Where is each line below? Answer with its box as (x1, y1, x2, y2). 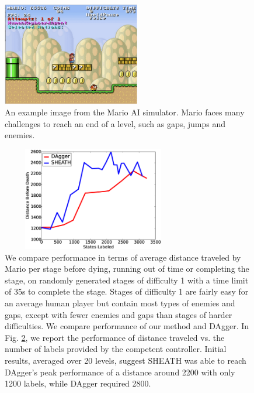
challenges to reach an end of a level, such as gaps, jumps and (5, 117, 225, 129)
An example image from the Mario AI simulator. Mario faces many (5, 106, 245, 118)
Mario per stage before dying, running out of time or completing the (5, 262, 249, 275)
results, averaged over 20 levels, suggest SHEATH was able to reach (5, 354, 246, 367)
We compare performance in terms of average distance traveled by (5, 251, 241, 263)
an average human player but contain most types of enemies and (5, 297, 235, 309)
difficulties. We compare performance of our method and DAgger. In (5, 320, 249, 332)
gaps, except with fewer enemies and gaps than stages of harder (5, 308, 232, 320)
